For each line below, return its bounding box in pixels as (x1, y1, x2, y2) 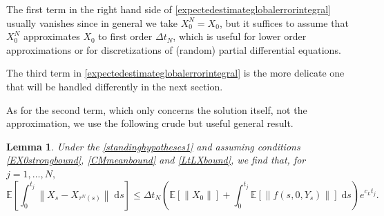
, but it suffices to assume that (219, 15, 349, 30)
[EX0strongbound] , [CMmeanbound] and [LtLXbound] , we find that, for (6, 153, 306, 167)
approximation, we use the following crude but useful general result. (6, 116, 294, 130)
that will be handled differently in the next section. (6, 79, 223, 93)
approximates (23, 29, 80, 43)
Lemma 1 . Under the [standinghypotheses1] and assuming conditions (6, 139, 300, 153)
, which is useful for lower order (173, 29, 307, 43)
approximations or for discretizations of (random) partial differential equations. (6, 42, 341, 57)
